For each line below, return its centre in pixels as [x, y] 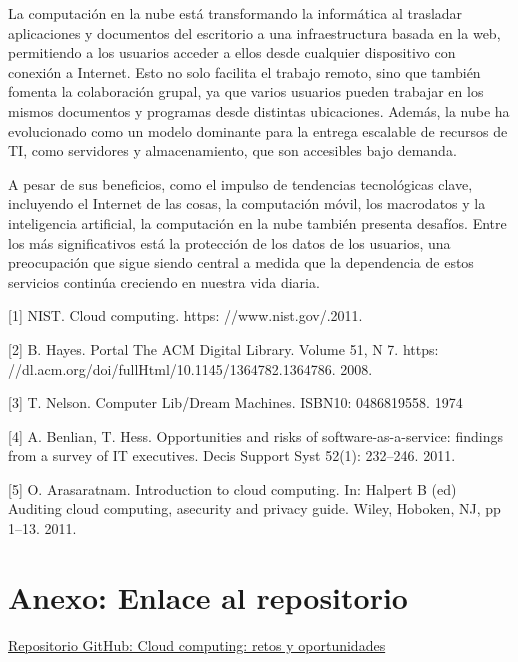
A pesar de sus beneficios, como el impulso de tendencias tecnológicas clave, [240, 183]
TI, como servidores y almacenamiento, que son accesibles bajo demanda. [232, 150]
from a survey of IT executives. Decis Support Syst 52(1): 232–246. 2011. [232, 455]
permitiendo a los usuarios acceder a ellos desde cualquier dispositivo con [232, 52]
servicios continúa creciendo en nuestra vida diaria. [164, 281]
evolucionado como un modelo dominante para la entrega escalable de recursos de [258, 130]
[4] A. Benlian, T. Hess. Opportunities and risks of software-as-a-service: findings [255, 435]
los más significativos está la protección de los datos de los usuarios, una [229, 242]
